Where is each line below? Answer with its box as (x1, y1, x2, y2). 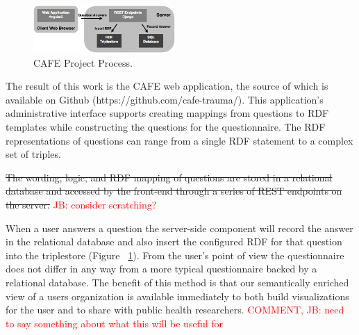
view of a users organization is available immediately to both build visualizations (6, 288, 349, 303)
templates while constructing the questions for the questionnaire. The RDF (6, 120, 326, 133)
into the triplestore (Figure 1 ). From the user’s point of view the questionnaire (6, 247, 344, 262)
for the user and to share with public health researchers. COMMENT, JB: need (6, 302, 344, 317)
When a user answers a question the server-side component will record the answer (6, 220, 353, 235)
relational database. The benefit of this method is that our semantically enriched (6, 275, 349, 289)
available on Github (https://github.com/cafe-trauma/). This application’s (6, 92, 324, 106)
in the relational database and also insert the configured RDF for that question (6, 234, 342, 249)
